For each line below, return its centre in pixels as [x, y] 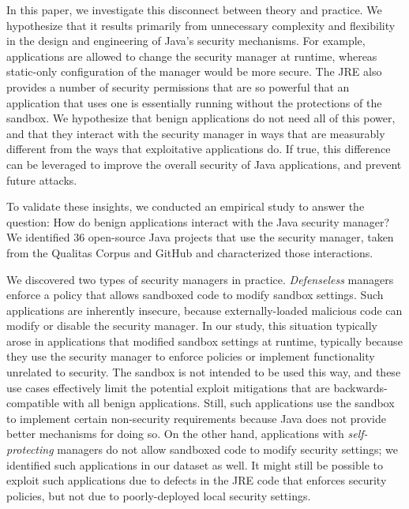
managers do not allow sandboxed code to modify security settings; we [227, 449]
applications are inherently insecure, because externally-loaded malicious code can [204, 310]
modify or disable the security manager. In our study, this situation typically [192, 326]
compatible [33, 403]
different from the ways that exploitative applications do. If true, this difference [199, 149]
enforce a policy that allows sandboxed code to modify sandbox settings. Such [195, 295]
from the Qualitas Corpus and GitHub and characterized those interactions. [190, 252]
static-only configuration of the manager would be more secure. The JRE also [194, 71]
